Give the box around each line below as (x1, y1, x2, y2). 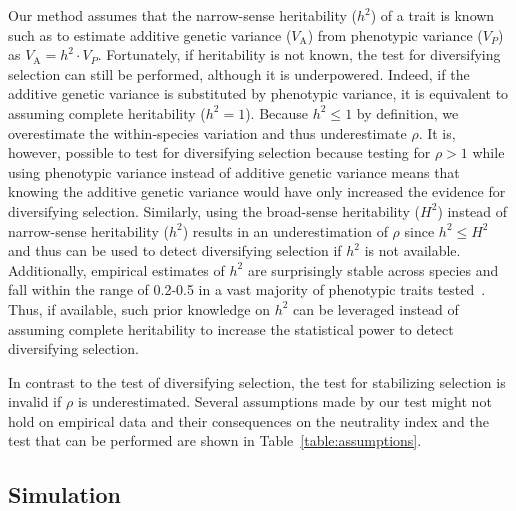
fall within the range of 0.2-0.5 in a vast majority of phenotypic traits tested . (8, 279, 486, 300)
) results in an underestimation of (182, 220, 388, 241)
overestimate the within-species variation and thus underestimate (8, 122, 407, 143)
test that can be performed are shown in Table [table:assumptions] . (8, 430, 422, 451)
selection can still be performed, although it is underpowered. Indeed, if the (8, 63, 470, 84)
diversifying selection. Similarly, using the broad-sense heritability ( (8, 200, 421, 221)
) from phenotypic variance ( (307, 24, 483, 45)
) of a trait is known (370, 5, 495, 25)
